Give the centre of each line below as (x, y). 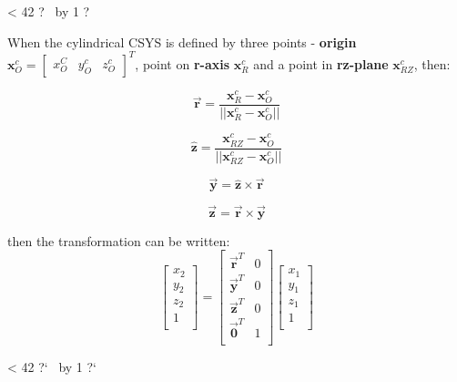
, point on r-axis (183, 63)
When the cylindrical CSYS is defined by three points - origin (182, 41)
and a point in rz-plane (321, 63)
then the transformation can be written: (119, 240)
